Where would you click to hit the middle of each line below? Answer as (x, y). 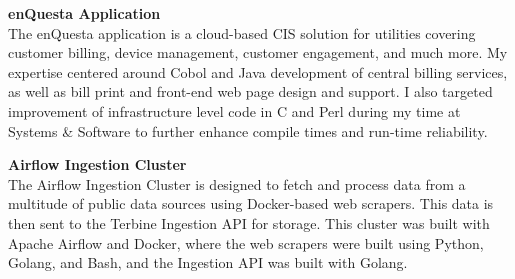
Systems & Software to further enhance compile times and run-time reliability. (248, 130)
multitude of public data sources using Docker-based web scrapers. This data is (251, 203)
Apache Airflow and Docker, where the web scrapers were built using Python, (246, 242)
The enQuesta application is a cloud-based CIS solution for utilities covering (242, 32)
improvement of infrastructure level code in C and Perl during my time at (234, 110)
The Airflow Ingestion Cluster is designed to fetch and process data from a (237, 183)
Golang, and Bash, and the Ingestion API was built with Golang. (208, 262)
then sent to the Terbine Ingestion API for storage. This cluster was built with (249, 222)
